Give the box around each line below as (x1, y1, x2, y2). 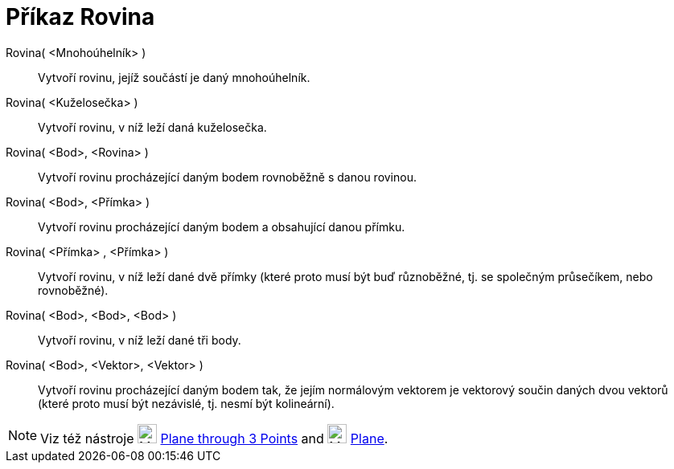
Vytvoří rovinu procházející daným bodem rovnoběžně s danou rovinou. (38, 169, 417, 184)
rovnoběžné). (38, 283, 109, 297)
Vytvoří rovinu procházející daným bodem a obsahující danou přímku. (38, 219, 405, 234)
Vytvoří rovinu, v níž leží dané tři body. (38, 332, 241, 347)
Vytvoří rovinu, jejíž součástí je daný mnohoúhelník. (38, 70, 310, 84)
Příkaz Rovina (6, 3, 155, 31)
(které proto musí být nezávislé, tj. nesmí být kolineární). (38, 396, 335, 410)
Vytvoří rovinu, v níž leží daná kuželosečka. (38, 120, 267, 134)
